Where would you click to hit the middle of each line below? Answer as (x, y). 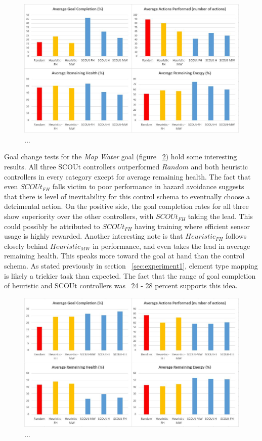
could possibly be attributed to (52, 226)
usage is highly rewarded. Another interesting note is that (94, 236)
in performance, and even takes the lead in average (171, 246)
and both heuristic (220, 167)
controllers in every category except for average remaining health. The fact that (127, 176)
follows (236, 236)
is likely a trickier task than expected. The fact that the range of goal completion (130, 275)
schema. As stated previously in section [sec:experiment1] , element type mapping (131, 266)
